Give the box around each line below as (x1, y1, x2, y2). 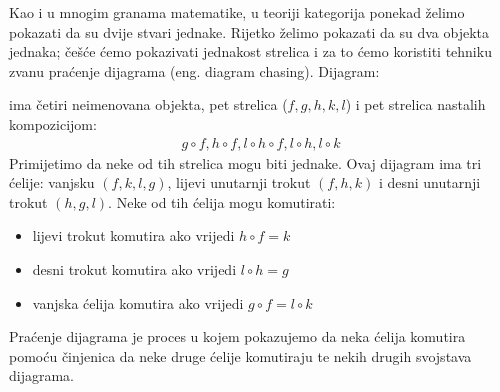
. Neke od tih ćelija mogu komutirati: (108, 191, 336, 212)
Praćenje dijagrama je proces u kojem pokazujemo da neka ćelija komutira (9, 326, 466, 347)
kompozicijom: (9, 113, 97, 134)
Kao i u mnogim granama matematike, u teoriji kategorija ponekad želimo (9, 2, 465, 22)
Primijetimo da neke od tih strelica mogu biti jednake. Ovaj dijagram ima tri (9, 152, 482, 173)
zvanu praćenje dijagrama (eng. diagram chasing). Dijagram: (9, 60, 380, 81)
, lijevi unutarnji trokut (167, 172, 311, 193)
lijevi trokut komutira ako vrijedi (32, 225, 235, 246)
